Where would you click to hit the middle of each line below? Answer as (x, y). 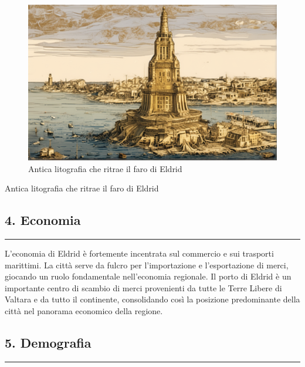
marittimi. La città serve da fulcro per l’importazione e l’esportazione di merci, (147, 265)
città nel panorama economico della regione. (84, 310)
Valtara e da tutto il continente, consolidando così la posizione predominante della (152, 299)
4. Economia (43, 220)
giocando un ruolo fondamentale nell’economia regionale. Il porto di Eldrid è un (148, 276)
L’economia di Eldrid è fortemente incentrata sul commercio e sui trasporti (139, 253)
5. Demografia (48, 342)
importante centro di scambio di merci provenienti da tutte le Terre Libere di (143, 287)
